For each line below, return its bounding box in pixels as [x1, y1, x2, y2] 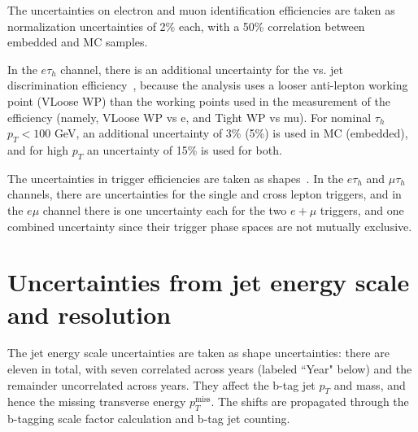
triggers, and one [320, 201, 404, 218]
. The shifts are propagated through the [211, 393, 409, 410]
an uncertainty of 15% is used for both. [87, 141, 282, 158]
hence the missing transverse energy [7, 393, 186, 410]
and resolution [7, 297, 172, 330]
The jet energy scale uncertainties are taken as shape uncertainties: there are [7, 344, 390, 361]
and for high [7, 141, 69, 158]
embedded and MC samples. [7, 33, 148, 50]
